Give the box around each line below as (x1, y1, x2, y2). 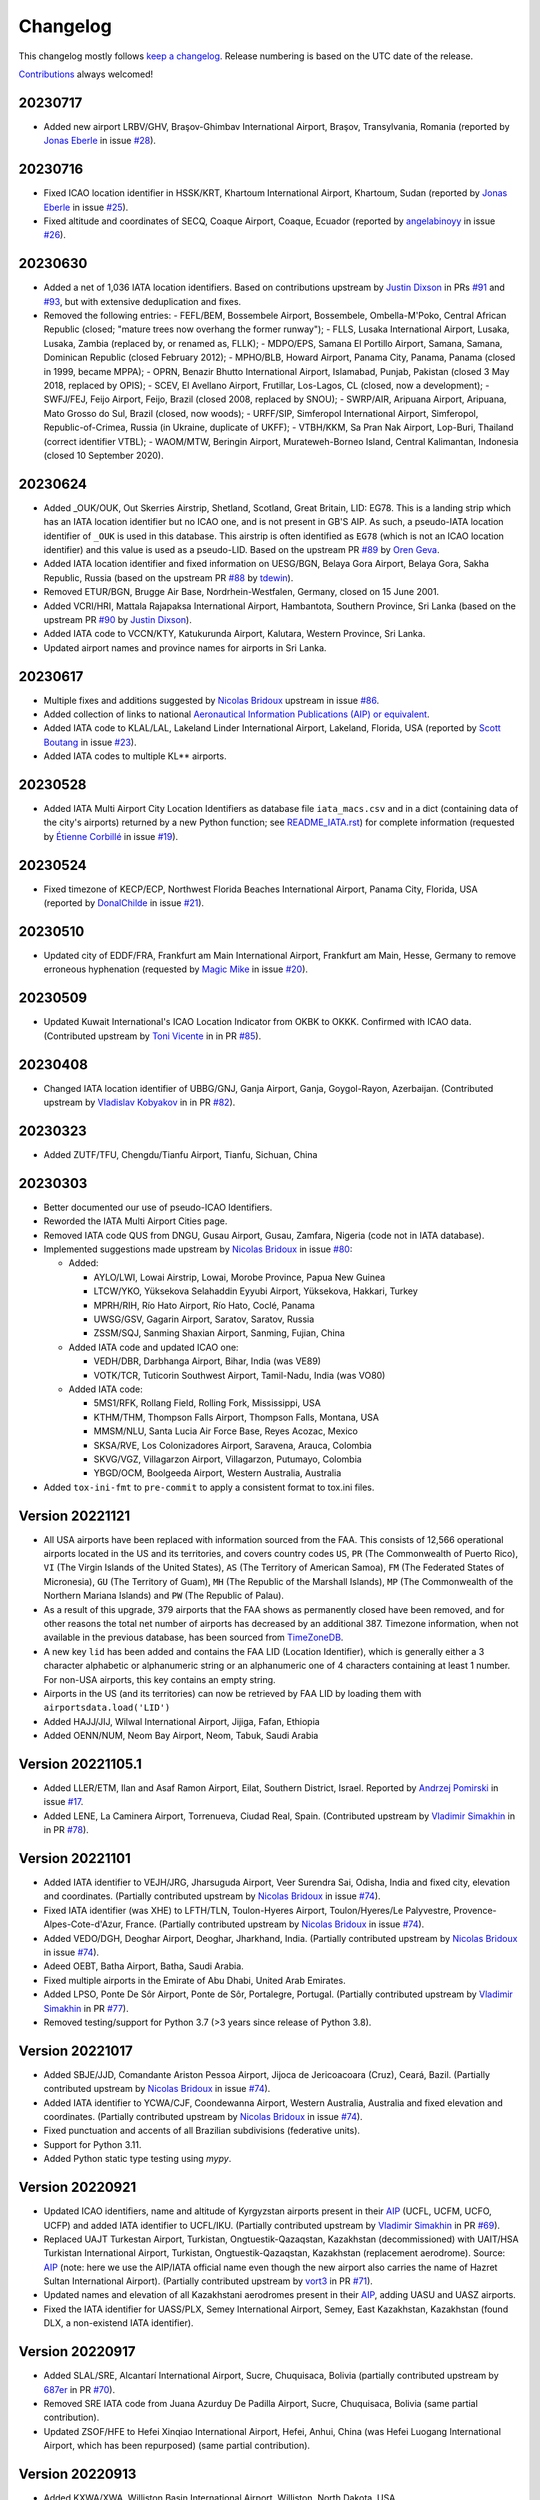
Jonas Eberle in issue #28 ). (43, 135, 157, 147)
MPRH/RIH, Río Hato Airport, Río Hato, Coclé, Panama (93, 1299, 315, 1311)
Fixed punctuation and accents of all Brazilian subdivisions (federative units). (43, 2125, 360, 2137)
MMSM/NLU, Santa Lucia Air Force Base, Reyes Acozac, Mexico (93, 1425, 359, 1437)
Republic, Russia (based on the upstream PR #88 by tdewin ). (43, 571, 294, 584)
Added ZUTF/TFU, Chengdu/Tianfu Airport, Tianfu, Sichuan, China (43, 1148, 318, 1160)
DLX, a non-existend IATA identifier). (43, 2317, 194, 2329)
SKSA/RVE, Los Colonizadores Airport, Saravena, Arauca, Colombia (93, 1439, 372, 1451)
